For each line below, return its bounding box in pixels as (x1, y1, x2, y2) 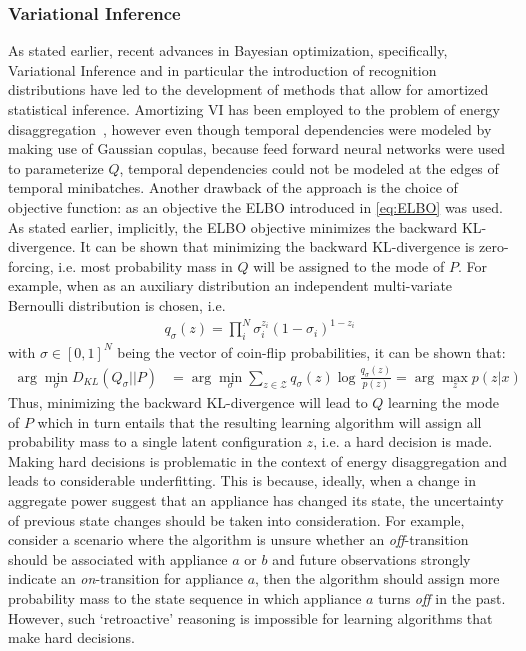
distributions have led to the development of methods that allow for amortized (8, 79, 489, 100)
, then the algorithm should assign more (255, 568, 500, 589)
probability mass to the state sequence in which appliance (8, 587, 362, 608)
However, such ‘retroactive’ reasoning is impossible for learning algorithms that (8, 607, 493, 628)
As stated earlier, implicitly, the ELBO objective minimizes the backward (8, 216, 458, 237)
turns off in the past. (378, 587, 506, 608)
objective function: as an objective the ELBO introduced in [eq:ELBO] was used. (8, 196, 503, 217)
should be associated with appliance (8, 548, 228, 569)
